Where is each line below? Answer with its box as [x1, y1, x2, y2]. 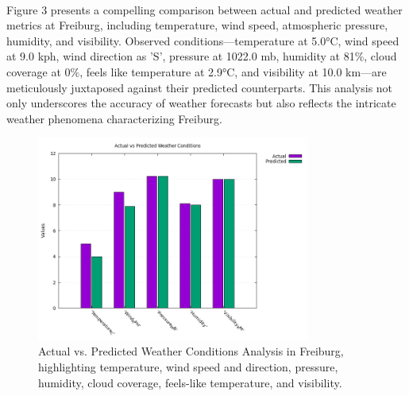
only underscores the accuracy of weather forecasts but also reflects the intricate [6, 95, 396, 111]
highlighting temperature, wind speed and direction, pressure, [38, 358, 338, 375]
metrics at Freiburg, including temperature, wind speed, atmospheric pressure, [6, 17, 388, 33]
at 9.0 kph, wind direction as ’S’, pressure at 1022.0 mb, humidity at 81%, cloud [6, 48, 397, 64]
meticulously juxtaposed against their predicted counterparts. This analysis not [6, 79, 393, 95]
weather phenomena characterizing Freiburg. [6, 110, 222, 126]
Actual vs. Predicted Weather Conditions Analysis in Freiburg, [38, 343, 344, 359]
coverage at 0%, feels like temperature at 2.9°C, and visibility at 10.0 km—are [6, 63, 387, 80]
